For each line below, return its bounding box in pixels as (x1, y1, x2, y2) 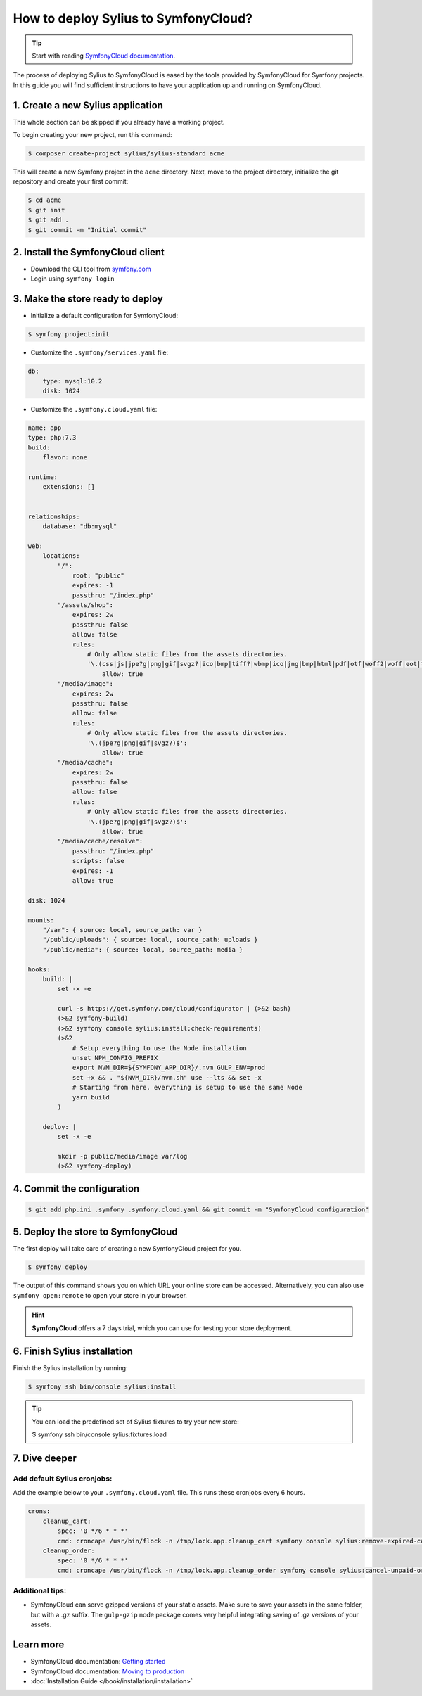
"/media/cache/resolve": (57, 837, 143, 846)
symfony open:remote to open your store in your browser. (13, 1291, 188, 1299)
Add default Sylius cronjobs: (13, 1474, 113, 1484)
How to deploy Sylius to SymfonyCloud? (13, 11, 253, 26)
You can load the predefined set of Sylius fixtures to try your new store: (32, 1417, 239, 1426)
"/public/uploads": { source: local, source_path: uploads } (42, 936, 258, 944)
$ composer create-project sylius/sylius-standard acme (27, 150, 225, 158)
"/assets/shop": (57, 601, 114, 609)
